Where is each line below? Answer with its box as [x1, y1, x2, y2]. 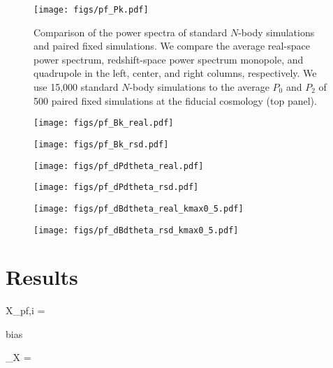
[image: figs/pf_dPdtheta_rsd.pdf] [34, 182, 199, 193]
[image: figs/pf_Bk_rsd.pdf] [34, 139, 169, 149]
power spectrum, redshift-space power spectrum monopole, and [34, 52, 304, 66]
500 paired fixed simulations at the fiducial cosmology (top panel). [34, 93, 317, 108]
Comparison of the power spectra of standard [34, 24, 228, 39]
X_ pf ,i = [6, 303, 45, 318]
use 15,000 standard [34, 80, 119, 94]
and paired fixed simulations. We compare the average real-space [34, 38, 310, 53]
